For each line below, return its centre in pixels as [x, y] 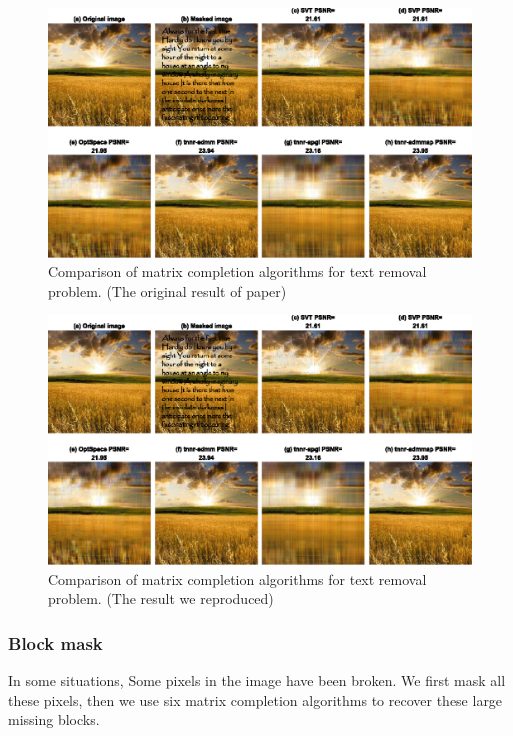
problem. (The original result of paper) [167, 290]
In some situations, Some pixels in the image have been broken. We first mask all [257, 680]
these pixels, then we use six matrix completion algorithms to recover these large [255, 699]
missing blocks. [54, 719]
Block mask [55, 642]
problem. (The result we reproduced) [161, 598]
